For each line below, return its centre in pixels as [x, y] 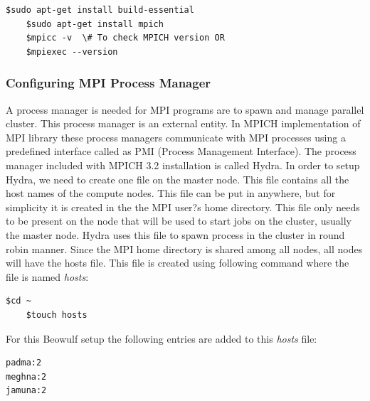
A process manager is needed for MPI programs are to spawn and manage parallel [185, 109]
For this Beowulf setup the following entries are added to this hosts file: [162, 338]
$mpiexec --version [72, 52]
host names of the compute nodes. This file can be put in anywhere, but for [171, 193]
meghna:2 [26, 376]
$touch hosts [57, 315]
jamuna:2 [26, 391]
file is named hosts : [47, 276]
